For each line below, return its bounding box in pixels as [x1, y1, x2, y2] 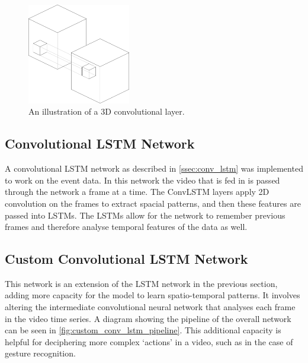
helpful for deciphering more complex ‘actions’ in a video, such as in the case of [5, 335, 293, 348]
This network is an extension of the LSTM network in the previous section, [5, 277, 278, 289]
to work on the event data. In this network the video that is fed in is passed [5, 173, 280, 186]
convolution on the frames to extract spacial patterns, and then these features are [5, 197, 301, 209]
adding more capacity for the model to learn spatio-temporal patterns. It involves [5, 289, 300, 301]
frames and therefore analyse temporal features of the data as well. [5, 220, 248, 233]
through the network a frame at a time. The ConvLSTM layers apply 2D [5, 185, 269, 198]
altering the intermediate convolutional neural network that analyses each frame [5, 301, 296, 313]
